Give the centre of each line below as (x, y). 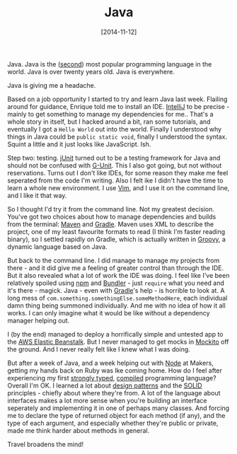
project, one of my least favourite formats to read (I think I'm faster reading (116, 231)
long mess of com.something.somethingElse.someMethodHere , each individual (117, 298)
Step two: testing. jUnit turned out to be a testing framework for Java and (114, 158)
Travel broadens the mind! (46, 444)
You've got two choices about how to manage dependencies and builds (112, 216)
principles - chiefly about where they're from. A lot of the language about (114, 392)
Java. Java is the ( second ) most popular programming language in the (110, 64)
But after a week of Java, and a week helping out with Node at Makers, (110, 363)
